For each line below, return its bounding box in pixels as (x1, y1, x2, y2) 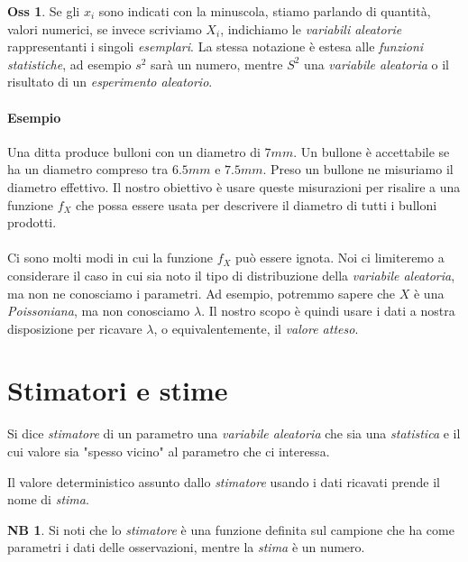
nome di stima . (7, 490, 89, 509)
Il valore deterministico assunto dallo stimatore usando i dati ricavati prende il (7, 472, 440, 491)
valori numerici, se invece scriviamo (7, 19, 202, 38)
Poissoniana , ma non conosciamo (7, 301, 190, 320)
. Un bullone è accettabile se (293, 142, 450, 161)
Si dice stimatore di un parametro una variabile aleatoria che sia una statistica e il (7, 424, 461, 443)
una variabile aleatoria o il (304, 54, 449, 73)
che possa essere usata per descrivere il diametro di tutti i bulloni (76, 195, 437, 214)
